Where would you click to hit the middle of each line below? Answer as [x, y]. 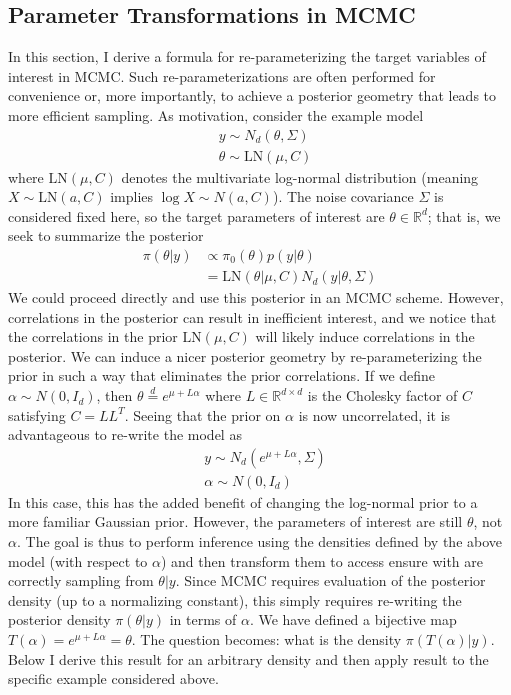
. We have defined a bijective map [353, 619]
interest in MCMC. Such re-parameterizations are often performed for [222, 75]
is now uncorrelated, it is [374, 414]
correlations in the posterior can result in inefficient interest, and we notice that [252, 316]
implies [132, 196]
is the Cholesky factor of [382, 395]
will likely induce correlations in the [365, 336]
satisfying [37, 414]
